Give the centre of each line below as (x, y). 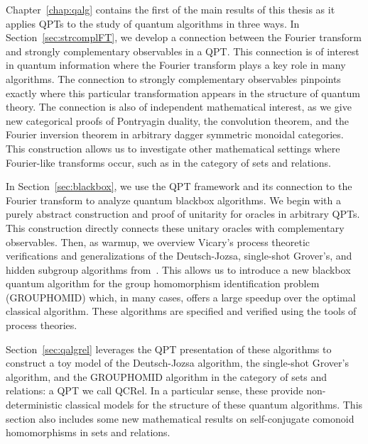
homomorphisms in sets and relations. (88, 432)
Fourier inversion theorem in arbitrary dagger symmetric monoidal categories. (175, 134)
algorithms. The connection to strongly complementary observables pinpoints (173, 78)
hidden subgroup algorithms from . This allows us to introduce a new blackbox (178, 269)
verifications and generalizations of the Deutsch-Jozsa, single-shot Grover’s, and (179, 256)
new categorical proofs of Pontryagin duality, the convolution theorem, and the (178, 120)
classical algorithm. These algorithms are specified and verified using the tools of (181, 311)
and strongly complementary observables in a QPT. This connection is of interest (183, 51)
